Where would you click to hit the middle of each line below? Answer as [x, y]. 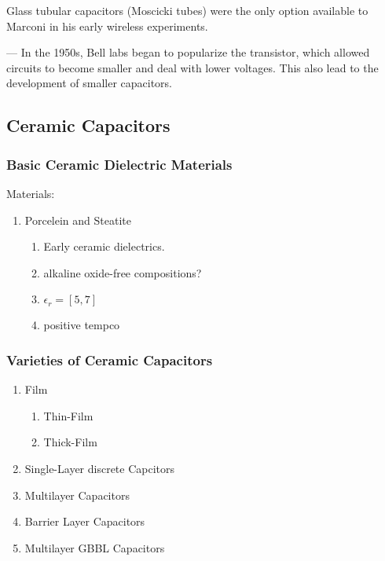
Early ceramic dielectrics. [104, 246]
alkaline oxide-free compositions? [123, 272]
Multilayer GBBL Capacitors [95, 547]
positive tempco [82, 325]
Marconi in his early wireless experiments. [107, 26]
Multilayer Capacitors [77, 495]
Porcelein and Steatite [78, 220]
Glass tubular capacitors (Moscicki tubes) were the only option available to [187, 10]
